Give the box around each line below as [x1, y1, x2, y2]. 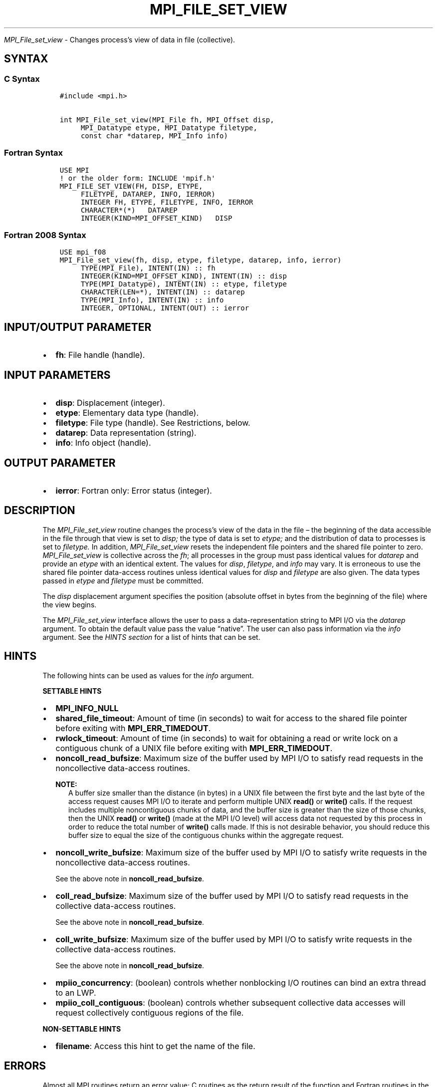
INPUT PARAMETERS [4, 368, 111, 381]
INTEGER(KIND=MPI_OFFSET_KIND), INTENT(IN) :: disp [80, 272, 287, 280]
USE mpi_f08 [59, 248, 106, 257]
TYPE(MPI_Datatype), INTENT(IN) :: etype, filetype [80, 280, 287, 288]
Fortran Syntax [4, 148, 63, 158]
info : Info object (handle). [55, 438, 151, 448]
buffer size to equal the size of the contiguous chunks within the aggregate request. [68, 830, 344, 839]
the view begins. [42, 600, 97, 609]
